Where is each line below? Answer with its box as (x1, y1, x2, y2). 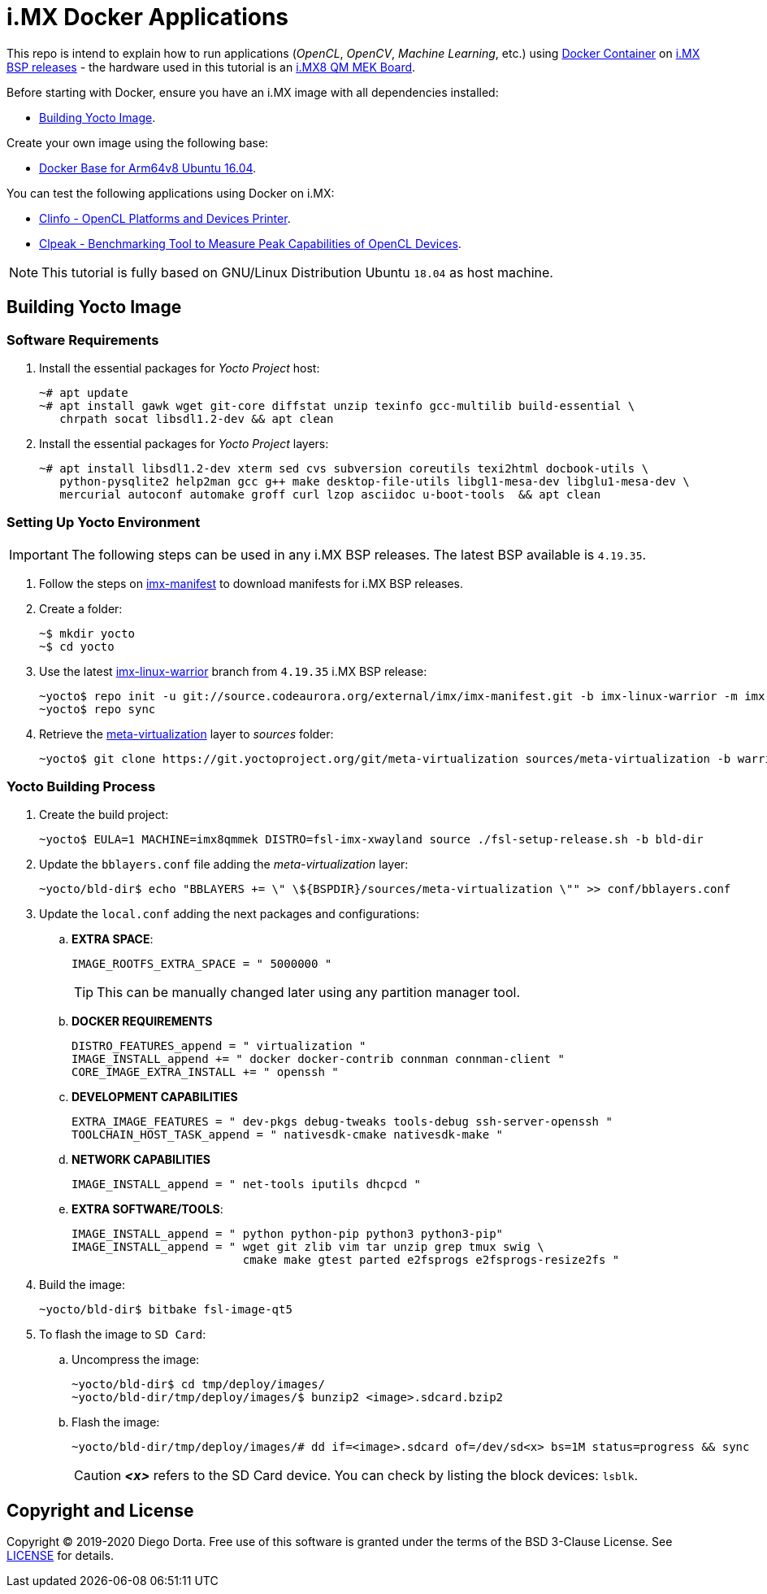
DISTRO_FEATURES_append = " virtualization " (71, 1039, 366, 1053)
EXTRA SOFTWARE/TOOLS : (71, 1202, 223, 1217)
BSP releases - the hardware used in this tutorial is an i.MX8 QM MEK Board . (6, 59, 416, 74)
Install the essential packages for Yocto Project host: (39, 360, 320, 375)
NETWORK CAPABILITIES (71, 1152, 210, 1167)
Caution (74, 1467, 122, 1484)
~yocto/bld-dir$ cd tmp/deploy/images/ (71, 1378, 325, 1391)
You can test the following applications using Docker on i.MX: (6, 185, 335, 200)
